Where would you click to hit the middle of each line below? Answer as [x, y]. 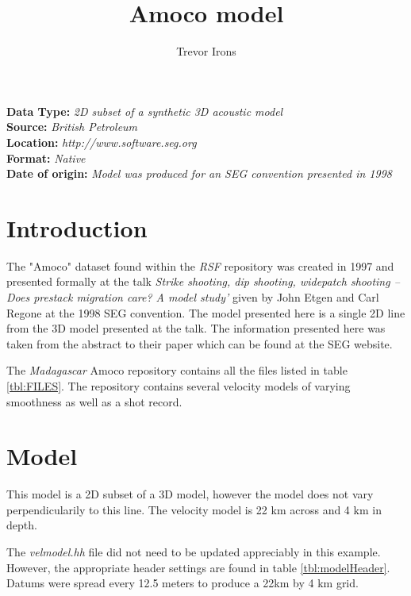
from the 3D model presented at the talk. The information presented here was [196, 328]
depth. [22, 525]
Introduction [77, 227]
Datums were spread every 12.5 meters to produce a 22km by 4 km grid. [182, 583]
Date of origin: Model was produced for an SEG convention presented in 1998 [199, 173]
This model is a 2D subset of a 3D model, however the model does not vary [190, 494]
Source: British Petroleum [72, 127]
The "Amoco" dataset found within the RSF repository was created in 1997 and [200, 265]
